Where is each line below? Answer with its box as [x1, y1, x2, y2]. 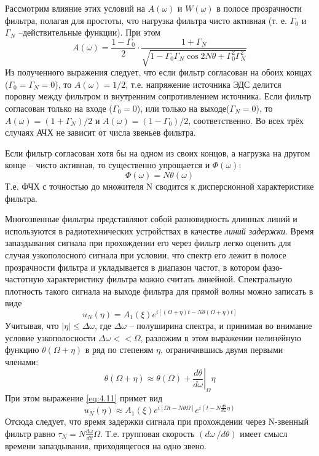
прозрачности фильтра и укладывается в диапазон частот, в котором [5, 260, 260, 273]
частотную [5, 272, 44, 285]
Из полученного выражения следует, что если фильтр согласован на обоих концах [5, 66, 312, 79]
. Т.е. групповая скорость [100, 427, 195, 439]
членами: [5, 355, 39, 368]
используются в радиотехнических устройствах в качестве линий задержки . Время [5, 224, 314, 237]
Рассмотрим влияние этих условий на [5, 2, 146, 14]
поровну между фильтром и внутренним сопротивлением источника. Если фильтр [5, 90, 312, 102]
